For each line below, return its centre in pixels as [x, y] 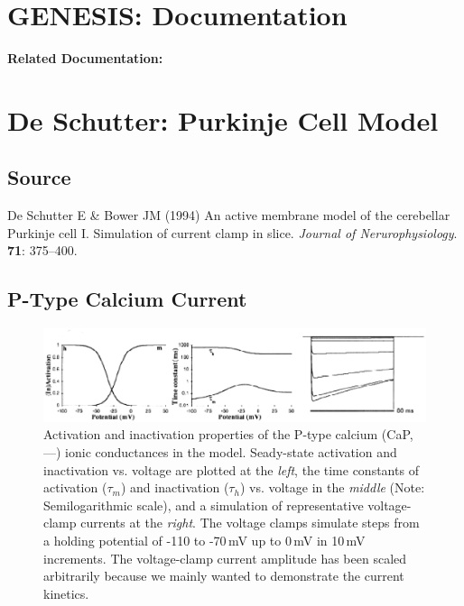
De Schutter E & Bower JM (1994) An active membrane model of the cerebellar [229, 215]
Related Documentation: [85, 58]
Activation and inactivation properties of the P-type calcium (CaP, [228, 434]
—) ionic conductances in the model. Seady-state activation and [220, 452]
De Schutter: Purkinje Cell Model [223, 119]
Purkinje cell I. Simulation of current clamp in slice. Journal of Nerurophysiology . [232, 232]
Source [39, 177]
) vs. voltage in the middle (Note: [332, 487]
